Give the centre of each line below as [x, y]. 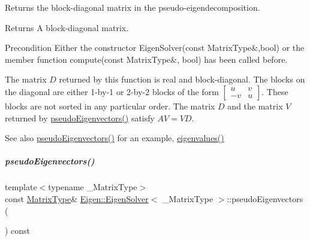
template [21, 187]
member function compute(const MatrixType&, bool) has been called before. [146, 59]
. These [275, 91]
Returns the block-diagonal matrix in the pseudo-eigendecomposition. [133, 7]
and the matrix [255, 106]
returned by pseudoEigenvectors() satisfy [80, 118]
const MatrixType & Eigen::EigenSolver [77, 198]
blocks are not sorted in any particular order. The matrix [110, 106]
